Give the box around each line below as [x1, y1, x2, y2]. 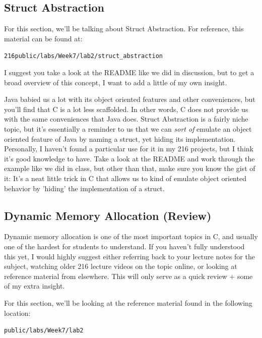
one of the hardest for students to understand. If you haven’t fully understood [4, 241, 245, 251]
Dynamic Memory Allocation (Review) [4, 207, 212, 223]
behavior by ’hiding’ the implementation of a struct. [4, 183, 165, 193]
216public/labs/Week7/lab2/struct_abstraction [4, 52, 163, 60]
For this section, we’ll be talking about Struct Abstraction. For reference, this [4, 23, 244, 34]
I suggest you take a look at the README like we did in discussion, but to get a [4, 67, 254, 78]
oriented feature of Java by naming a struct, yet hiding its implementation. [4, 133, 236, 144]
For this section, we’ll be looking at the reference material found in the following [4, 297, 252, 308]
